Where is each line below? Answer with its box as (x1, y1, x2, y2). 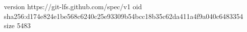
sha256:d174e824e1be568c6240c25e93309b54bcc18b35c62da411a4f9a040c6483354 (4, 11, 244, 21)
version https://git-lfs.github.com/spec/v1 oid (4, 1, 142, 11)
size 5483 (4, 20, 31, 31)
